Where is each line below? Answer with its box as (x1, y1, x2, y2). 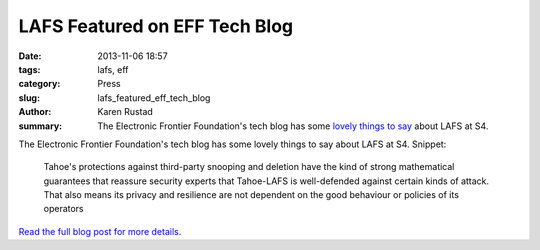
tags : (18, 63, 41, 75)
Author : (18, 106, 52, 118)
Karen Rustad (97, 106, 154, 118)
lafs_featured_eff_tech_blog (97, 91, 211, 104)
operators (43, 203, 84, 215)
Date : (18, 50, 42, 62)
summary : (18, 120, 63, 132)
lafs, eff (97, 63, 129, 75)
